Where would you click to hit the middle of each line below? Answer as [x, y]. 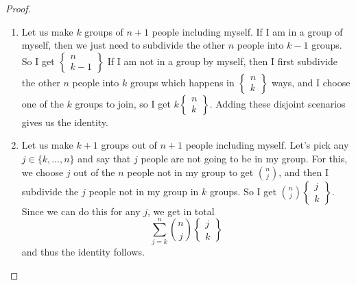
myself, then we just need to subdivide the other [123, 45]
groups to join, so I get [123, 103]
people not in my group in [144, 191]
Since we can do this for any [81, 211]
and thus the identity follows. [83, 252]
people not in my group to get [190, 172]
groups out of [129, 145]
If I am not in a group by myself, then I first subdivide [222, 61]
